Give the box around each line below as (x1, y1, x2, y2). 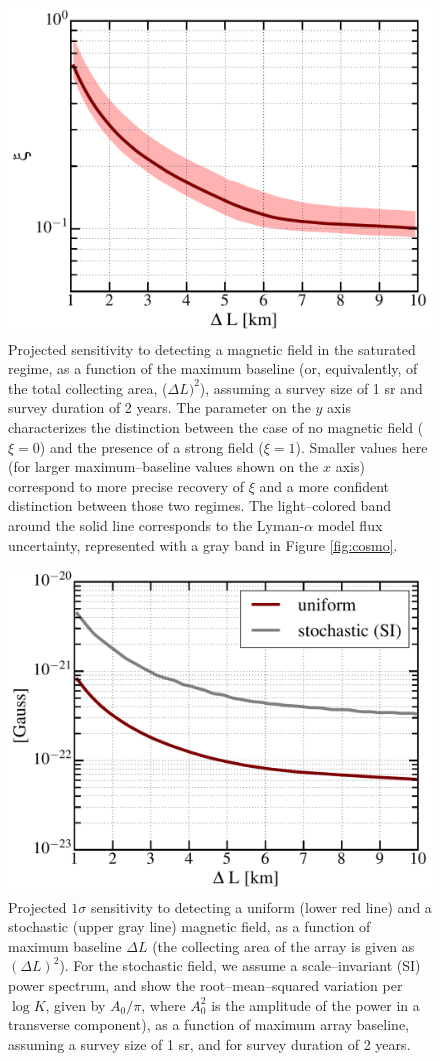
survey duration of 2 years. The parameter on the (8, 397, 311, 418)
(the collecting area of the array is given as (152, 935, 415, 956)
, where (141, 994, 186, 1015)
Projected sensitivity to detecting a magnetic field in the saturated (8, 338, 416, 359)
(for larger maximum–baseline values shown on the (8, 456, 319, 477)
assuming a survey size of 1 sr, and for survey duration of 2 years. (8, 1033, 411, 1054)
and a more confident (259, 475, 390, 496)
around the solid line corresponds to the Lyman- (8, 515, 305, 536)
